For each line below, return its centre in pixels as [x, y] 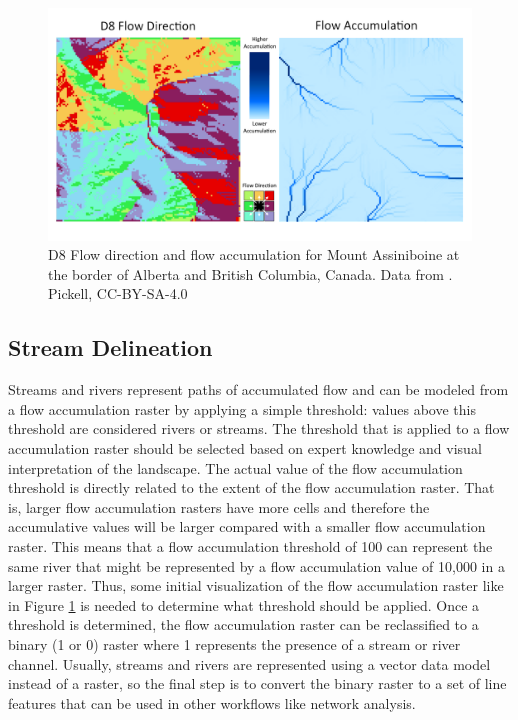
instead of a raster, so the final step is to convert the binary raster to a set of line [257, 683]
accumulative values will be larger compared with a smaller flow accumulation [247, 526]
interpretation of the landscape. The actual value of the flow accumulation [235, 467]
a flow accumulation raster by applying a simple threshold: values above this [242, 408]
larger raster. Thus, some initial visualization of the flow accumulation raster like [256, 585]
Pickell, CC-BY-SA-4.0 [118, 293]
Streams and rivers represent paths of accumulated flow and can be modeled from [258, 389]
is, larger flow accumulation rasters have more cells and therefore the [219, 506]
